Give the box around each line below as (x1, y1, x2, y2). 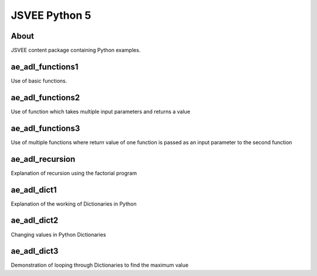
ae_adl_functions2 (11, 93, 80, 103)
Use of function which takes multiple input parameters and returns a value (11, 108, 191, 115)
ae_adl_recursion (11, 154, 76, 164)
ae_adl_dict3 (11, 246, 59, 256)
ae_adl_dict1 (11, 185, 57, 195)
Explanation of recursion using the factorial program (11, 169, 137, 176)
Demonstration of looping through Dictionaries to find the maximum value (11, 261, 189, 269)
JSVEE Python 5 (11, 9, 92, 22)
